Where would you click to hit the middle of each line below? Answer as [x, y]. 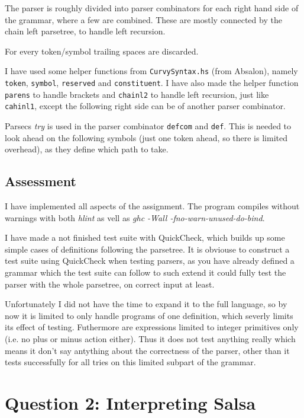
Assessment [41, 181]
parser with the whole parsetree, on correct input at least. [110, 284]
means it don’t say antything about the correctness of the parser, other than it [147, 350]
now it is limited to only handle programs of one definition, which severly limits [149, 315]
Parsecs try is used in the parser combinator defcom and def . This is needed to [148, 126]
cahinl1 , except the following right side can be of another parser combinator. [145, 106]
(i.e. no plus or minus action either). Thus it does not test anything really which [150, 338]
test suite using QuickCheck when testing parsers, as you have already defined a [150, 261]
